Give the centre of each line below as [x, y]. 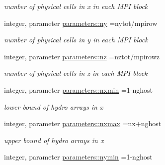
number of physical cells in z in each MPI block [76, 73]
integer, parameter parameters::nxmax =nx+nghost [83, 123]
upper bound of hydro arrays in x [54, 140]
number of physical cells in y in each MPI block [76, 40]
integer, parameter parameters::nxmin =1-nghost [79, 89]
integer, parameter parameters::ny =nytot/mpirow [81, 23]
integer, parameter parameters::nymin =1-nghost [78, 157]
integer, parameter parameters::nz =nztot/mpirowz [82, 56]
